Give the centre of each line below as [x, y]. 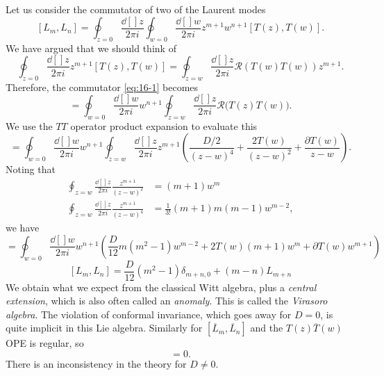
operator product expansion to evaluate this [164, 125]
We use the [29, 125]
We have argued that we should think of [91, 48]
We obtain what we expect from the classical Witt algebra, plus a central [161, 287]
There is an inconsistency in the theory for [96, 364]
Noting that [31, 169]
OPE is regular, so [45, 343]
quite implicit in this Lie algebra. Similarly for [104, 328]
